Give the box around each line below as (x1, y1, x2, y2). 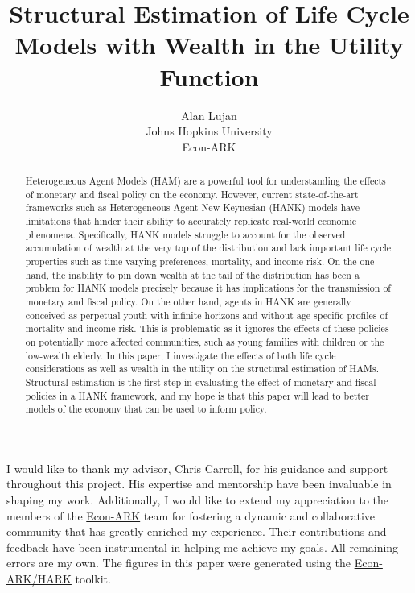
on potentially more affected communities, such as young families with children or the (25, 334, 384, 348)
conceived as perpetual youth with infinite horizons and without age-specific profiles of (25, 308, 388, 321)
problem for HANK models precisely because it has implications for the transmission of (25, 281, 391, 295)
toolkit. (75, 570, 111, 587)
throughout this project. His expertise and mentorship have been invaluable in (6, 475, 392, 492)
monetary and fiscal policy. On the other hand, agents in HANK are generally (25, 294, 351, 308)
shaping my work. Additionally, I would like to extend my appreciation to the (6, 491, 389, 508)
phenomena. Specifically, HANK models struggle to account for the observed (25, 227, 346, 241)
